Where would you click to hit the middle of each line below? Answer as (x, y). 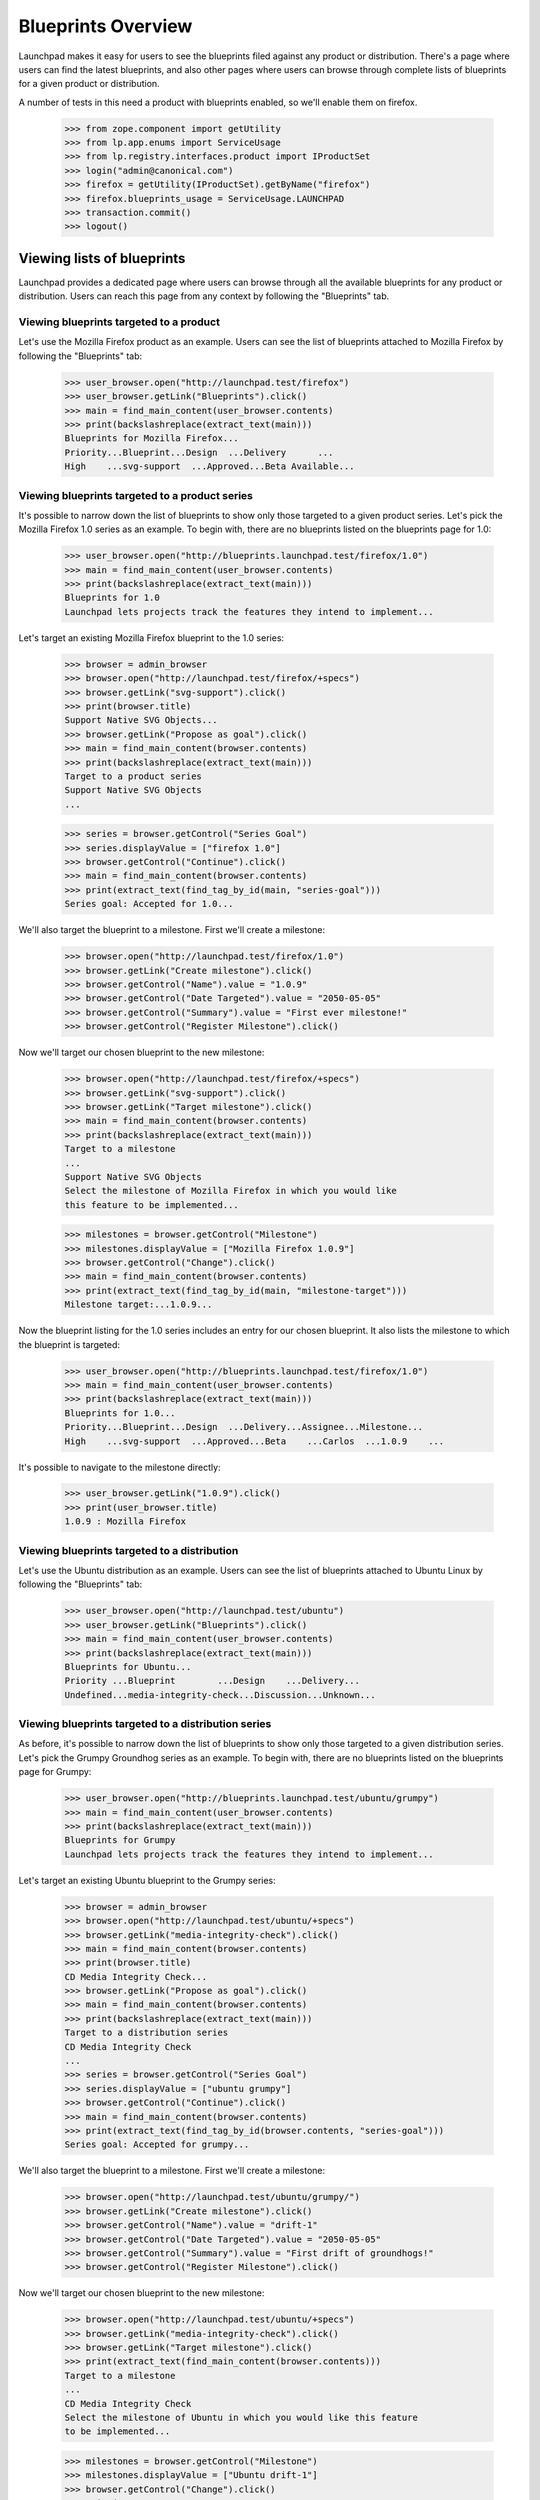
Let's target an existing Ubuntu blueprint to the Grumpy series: (147, 1880)
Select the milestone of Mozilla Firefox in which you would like (230, 1191)
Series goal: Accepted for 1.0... (149, 904)
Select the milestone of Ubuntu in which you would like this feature (241, 2418)
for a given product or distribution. (89, 84)
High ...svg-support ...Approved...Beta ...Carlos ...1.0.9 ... (254, 1441)
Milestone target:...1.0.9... (138, 1304)
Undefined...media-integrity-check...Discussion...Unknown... (220, 1694)
